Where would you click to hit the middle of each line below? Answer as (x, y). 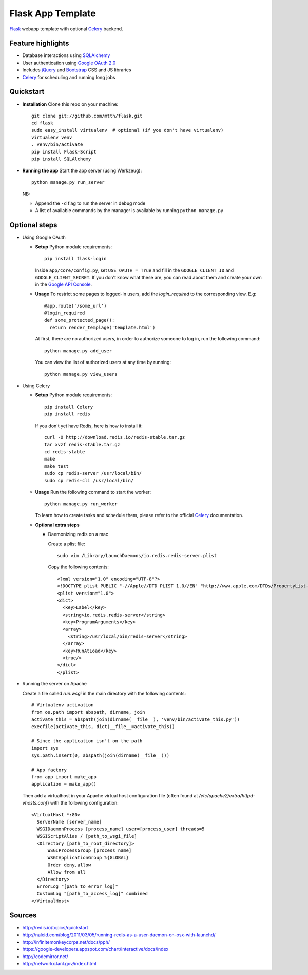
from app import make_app (64, 777)
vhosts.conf (35, 803)
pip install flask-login (75, 259)
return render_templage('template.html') (102, 328)
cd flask (42, 123)
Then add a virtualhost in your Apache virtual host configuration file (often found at (110, 795)
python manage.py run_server (68, 183)
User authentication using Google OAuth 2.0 (69, 63)
